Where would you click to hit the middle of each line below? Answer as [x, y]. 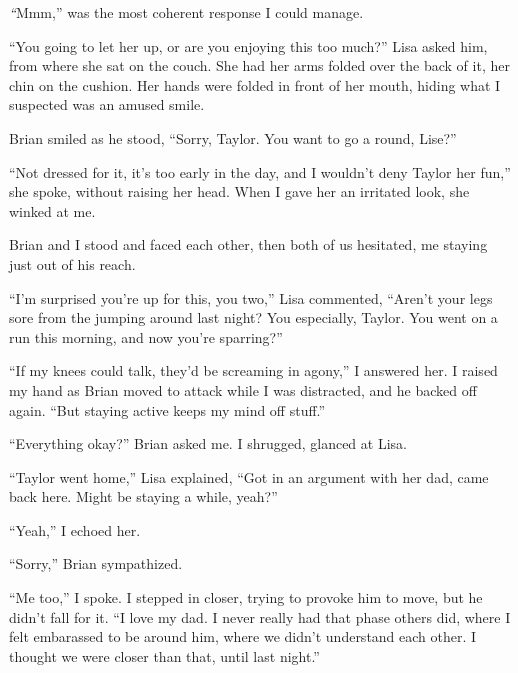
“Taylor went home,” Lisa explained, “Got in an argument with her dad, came [249, 476]
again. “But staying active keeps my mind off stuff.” [167, 409]
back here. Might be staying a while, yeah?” [143, 496]
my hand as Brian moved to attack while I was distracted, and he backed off [243, 389]
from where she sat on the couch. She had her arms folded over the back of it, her [259, 65]
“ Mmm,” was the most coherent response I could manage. [186, 12]
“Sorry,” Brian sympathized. [96, 563]
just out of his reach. [72, 263]
